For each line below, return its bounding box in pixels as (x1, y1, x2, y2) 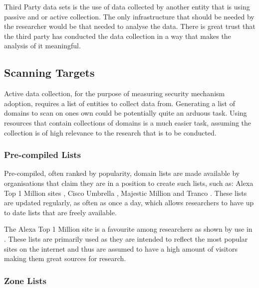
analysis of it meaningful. (4, 40, 81, 51)
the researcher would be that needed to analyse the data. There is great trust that (4, 21, 256, 31)
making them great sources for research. (4, 253, 126, 264)
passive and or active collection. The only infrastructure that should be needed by (4, 11, 255, 21)
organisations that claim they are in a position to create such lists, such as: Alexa (4, 177, 254, 188)
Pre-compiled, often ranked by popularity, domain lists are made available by (4, 168, 240, 178)
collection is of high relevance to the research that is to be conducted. (4, 127, 217, 138)
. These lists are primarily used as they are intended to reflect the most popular (4, 233, 248, 244)
